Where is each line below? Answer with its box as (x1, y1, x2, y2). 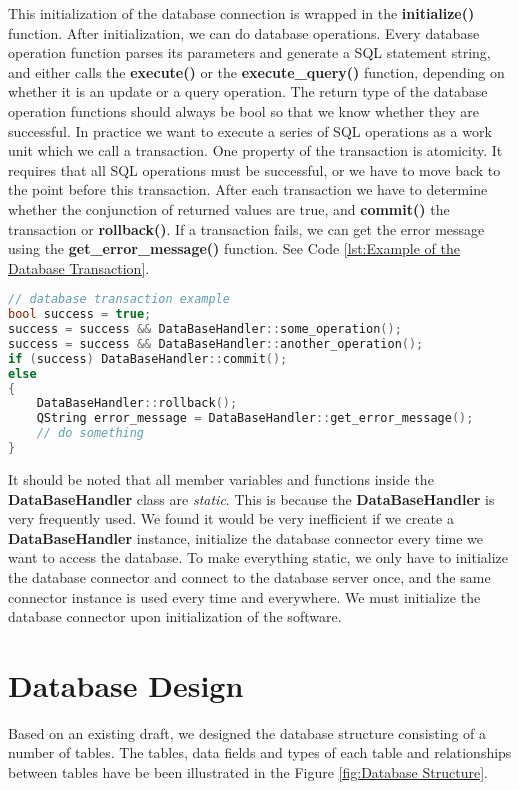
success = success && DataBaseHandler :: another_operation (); (8, 336, 424, 351)
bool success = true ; (8, 307, 152, 322)
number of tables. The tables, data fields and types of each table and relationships (8, 742, 512, 763)
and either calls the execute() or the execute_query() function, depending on (8, 61, 505, 82)
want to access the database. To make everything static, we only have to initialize (8, 547, 508, 568)
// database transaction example (8, 292, 230, 307)
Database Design (8, 664, 244, 705)
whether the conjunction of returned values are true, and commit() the (8, 198, 450, 219)
